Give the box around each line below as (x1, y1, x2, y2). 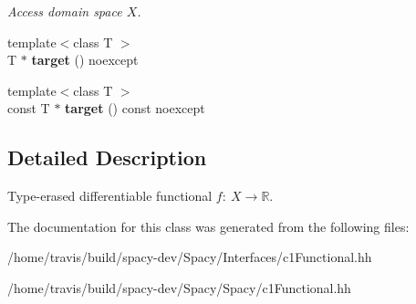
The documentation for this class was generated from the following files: (7, 216, 410, 236)
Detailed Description (7, 143, 207, 172)
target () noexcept (31, 50, 139, 69)
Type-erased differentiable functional (7, 186, 213, 205)
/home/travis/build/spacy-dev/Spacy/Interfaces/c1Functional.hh (7, 247, 372, 267)
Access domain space (7, 2, 122, 20)
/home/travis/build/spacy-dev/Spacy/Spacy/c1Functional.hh (7, 278, 351, 297)
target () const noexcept (65, 99, 205, 118)
